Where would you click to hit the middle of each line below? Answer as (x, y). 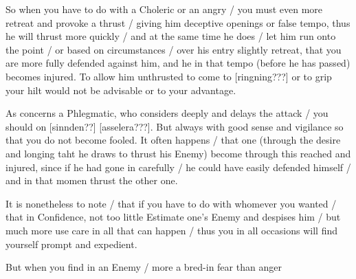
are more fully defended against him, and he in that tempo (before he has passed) (178, 63)
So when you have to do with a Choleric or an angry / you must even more (164, 9)
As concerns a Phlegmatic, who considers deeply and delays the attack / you (167, 113)
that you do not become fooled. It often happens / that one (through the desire (173, 140)
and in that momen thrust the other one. (92, 180)
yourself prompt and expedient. (71, 244)
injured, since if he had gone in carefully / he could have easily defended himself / (178, 167)
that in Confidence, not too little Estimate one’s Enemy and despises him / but (173, 217)
